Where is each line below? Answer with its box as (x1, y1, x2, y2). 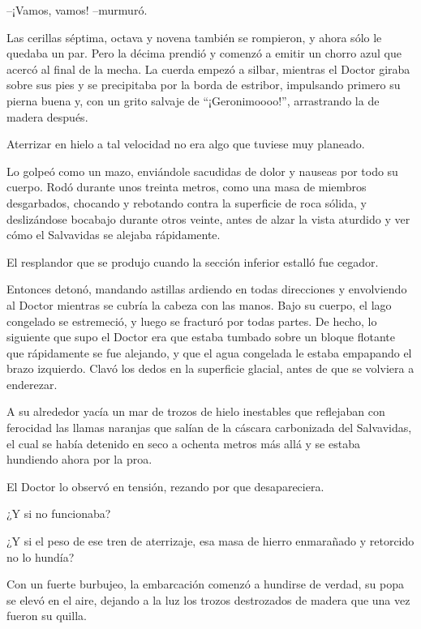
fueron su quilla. (6, 607, 87, 624)
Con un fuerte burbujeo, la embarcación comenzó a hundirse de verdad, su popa (6, 576, 404, 593)
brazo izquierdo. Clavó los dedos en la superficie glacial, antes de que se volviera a (6, 360, 415, 377)
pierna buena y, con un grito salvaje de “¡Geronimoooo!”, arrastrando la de (6, 92, 380, 109)
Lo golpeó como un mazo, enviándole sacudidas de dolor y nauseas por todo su (6, 162, 398, 179)
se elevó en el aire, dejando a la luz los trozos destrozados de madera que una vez (6, 591, 410, 608)
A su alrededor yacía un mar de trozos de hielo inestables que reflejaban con (6, 403, 385, 420)
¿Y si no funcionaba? (6, 505, 111, 522)
